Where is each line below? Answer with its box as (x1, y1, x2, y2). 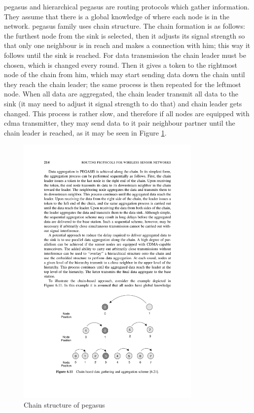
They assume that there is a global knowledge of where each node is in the (4, 11, 229, 21)
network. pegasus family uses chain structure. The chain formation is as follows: (4, 21, 245, 31)
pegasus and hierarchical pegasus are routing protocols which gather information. (4, 1, 250, 11)
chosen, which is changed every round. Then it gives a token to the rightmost (4, 59, 237, 70)
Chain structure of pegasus (24, 400, 105, 410)
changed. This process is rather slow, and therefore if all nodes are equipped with (4, 108, 250, 118)
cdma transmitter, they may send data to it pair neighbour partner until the (4, 118, 235, 128)
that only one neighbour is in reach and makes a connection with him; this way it (4, 40, 251, 50)
